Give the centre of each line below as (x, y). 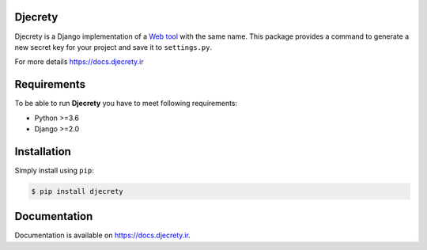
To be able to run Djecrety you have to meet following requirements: (126, 104)
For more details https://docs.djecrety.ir (79, 62)
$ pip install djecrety (77, 191)
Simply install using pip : (54, 170)
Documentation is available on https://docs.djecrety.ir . (103, 235)
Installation (43, 152)
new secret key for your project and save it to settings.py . (113, 47)
